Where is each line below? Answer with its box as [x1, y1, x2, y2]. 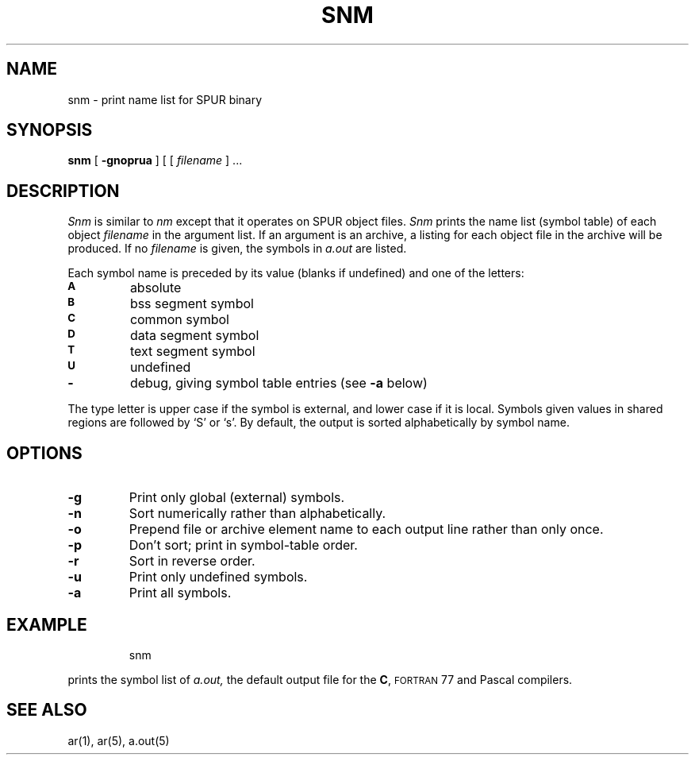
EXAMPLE [6, 614, 87, 635]
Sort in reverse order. [129, 553, 255, 570]
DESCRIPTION [6, 180, 120, 201]
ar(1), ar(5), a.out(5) [67, 733, 170, 747]
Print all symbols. [129, 585, 232, 601]
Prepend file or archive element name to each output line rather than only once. [129, 521, 604, 538]
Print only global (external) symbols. [129, 489, 345, 506]
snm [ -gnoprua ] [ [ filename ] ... [67, 153, 243, 168]
